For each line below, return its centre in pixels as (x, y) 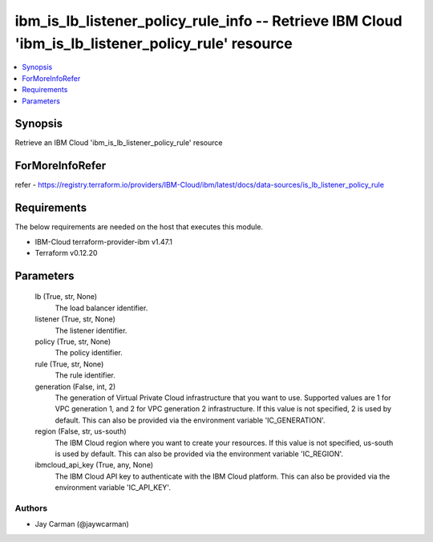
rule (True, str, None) (69, 364)
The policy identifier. (89, 353)
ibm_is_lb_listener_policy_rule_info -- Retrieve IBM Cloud (208, 21)
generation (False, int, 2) (75, 386)
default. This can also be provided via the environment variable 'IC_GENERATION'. (190, 420)
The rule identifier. (85, 375)
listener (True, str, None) (75, 319)
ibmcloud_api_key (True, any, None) (94, 465)
